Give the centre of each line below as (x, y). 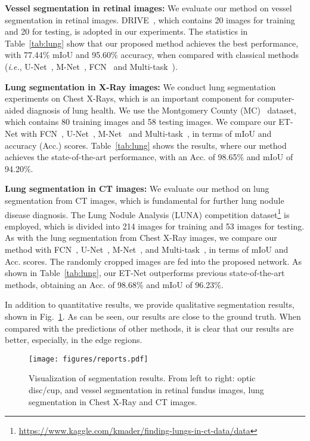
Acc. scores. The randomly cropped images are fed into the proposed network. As (153, 261)
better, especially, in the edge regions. (74, 340)
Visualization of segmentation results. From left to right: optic (142, 378)
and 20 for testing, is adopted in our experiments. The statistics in (126, 31)
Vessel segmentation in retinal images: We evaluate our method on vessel (148, 8)
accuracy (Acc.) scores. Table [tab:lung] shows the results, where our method (146, 145)
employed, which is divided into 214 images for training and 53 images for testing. (155, 226)
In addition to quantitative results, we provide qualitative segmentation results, (150, 304)
